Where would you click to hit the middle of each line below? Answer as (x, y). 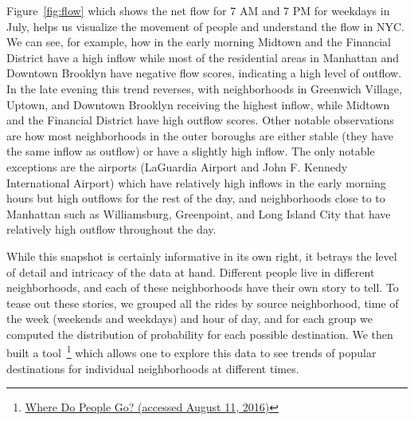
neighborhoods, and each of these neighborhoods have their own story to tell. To (203, 287)
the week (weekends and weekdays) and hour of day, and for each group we (189, 319)
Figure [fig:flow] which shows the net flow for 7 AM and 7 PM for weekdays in (198, 10)
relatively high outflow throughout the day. (111, 229)
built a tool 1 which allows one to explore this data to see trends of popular (191, 352)
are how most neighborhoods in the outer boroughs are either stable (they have (200, 135)
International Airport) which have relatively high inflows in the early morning (196, 182)
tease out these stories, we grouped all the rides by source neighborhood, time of (203, 303)
